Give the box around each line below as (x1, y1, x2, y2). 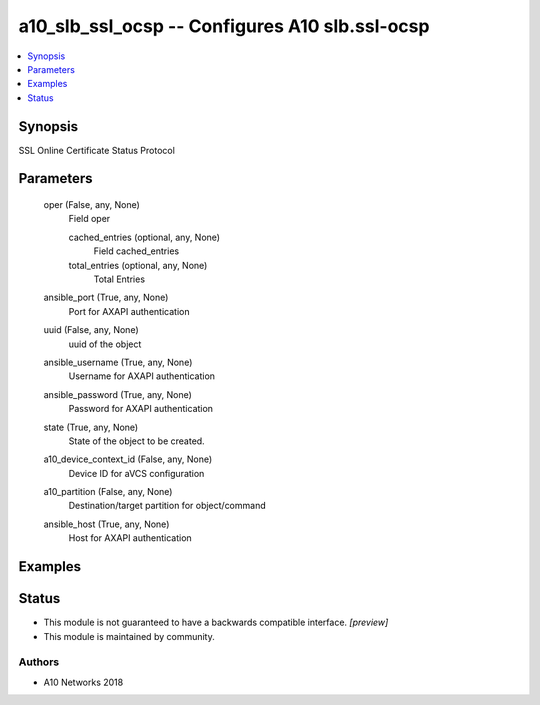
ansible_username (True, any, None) (43, 356, 193, 368)
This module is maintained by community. (43, 630, 215, 642)
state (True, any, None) (43, 421, 139, 433)
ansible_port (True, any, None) (43, 291, 169, 304)
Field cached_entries (93, 245, 180, 257)
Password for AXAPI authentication (68, 403, 214, 415)
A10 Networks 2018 (43, 676, 124, 688)
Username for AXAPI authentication (68, 370, 215, 382)
